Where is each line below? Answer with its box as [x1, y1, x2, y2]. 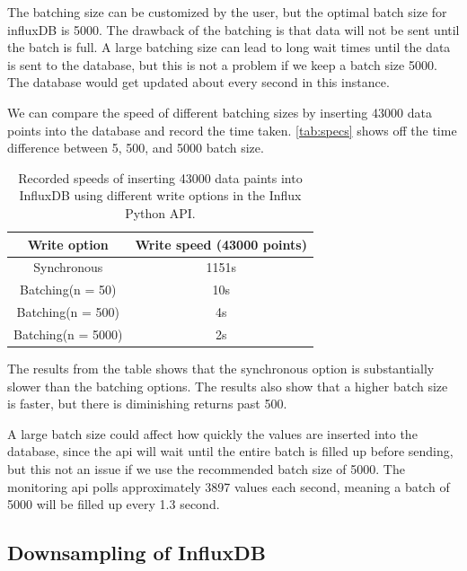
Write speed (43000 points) [135, 234, 307, 253]
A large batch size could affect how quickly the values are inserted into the [7, 424, 418, 443]
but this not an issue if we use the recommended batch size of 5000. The [7, 459, 405, 478]
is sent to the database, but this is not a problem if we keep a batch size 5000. [7, 55, 437, 74]
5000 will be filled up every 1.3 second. [7, 495, 220, 514]
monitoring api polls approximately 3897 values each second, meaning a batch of [7, 477, 450, 496]
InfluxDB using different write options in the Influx [19, 186, 302, 205]
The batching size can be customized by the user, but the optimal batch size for [7, 3, 447, 21]
